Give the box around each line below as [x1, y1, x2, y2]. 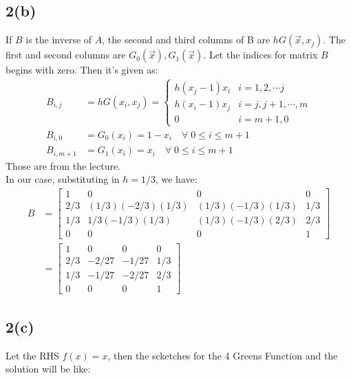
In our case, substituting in [6, 172, 120, 186]
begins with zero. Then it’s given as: [6, 63, 158, 77]
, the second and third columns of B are [102, 32, 270, 47]
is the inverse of [25, 32, 92, 47]
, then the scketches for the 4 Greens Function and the [107, 348, 338, 362]
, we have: [155, 172, 198, 186]
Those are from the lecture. [6, 158, 121, 173]
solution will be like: [6, 362, 91, 376]
